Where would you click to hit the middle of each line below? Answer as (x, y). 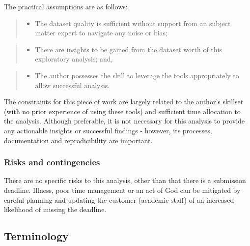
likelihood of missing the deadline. (55, 209)
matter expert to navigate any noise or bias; (101, 33)
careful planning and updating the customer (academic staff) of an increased (119, 200)
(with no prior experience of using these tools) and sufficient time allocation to (122, 111)
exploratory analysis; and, (74, 59)
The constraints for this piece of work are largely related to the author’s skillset (124, 102)
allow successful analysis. (72, 85)
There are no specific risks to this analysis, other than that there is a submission (125, 180)
